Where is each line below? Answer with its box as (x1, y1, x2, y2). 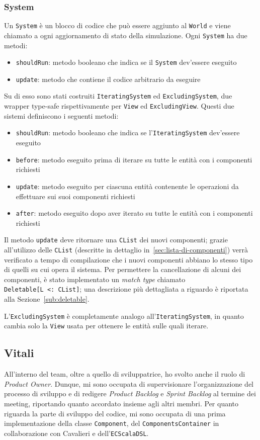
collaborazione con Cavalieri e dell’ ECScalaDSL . (4, 427, 149, 438)
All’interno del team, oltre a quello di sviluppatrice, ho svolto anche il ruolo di (4, 369, 245, 379)
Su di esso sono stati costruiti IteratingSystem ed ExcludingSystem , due (4, 91, 232, 101)
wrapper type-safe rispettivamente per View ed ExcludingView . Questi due (4, 101, 234, 111)
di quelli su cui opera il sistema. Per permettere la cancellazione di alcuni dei (4, 264, 241, 275)
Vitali (4, 345, 34, 361)
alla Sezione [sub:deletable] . (4, 294, 90, 304)
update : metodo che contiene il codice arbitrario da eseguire (16, 73, 201, 84)
